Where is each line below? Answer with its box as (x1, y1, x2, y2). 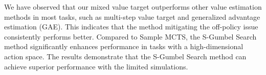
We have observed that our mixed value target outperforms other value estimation (4, 2, 262, 12)
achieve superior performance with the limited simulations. (4, 61, 188, 71)
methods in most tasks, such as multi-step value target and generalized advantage (4, 11, 260, 22)
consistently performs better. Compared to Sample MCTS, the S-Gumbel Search (4, 31, 257, 42)
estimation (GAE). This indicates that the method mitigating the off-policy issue (4, 21, 258, 32)
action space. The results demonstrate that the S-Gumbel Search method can (4, 51, 247, 61)
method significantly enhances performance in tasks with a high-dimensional (4, 41, 243, 52)
